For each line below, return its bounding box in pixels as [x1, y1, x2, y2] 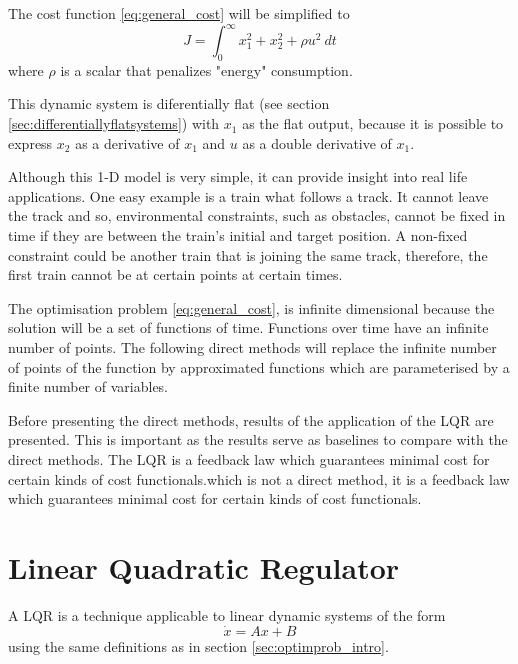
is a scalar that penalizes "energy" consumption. [60, 59, 353, 80]
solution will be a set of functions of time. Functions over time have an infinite [8, 317, 489, 338]
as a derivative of [75, 132, 180, 153]
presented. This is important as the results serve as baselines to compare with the [8, 429, 508, 450]
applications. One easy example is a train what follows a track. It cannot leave [8, 185, 489, 206]
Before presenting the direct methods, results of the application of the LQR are [8, 409, 494, 430]
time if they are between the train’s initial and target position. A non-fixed [8, 225, 468, 246]
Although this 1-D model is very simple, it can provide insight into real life [8, 166, 468, 187]
